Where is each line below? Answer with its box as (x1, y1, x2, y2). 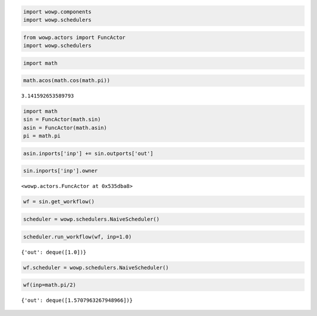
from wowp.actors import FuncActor (23, 34, 126, 41)
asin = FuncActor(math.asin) (23, 124, 107, 131)
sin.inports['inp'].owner (23, 167, 98, 174)
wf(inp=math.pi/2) (23, 282, 76, 288)
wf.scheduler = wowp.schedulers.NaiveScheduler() (23, 264, 169, 271)
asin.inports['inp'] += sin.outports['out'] (23, 150, 154, 157)
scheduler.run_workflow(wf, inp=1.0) (23, 233, 132, 240)
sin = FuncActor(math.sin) (23, 116, 101, 123)
